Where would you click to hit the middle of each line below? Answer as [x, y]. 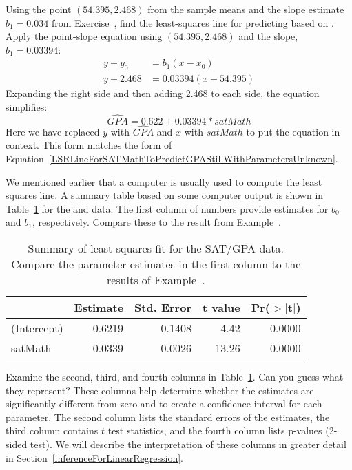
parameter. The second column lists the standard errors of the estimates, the [168, 417]
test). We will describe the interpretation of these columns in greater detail [188, 444]
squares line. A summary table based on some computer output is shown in [165, 195]
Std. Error [163, 308]
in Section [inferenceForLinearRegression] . [95, 457]
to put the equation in [293, 131]
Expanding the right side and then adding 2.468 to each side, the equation [163, 93]
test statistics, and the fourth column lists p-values [215, 430]
